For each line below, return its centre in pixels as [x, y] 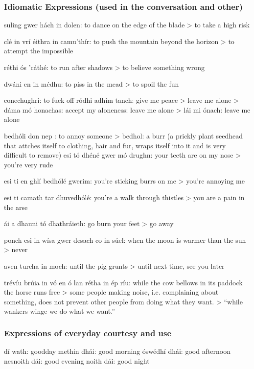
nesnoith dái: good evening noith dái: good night [77, 360]
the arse [16, 207]
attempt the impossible [39, 51]
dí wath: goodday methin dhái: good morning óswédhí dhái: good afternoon [117, 351]
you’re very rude [29, 164]
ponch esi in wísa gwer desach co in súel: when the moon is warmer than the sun [125, 240]
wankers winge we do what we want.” [59, 311]
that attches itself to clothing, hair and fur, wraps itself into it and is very [115, 145]
